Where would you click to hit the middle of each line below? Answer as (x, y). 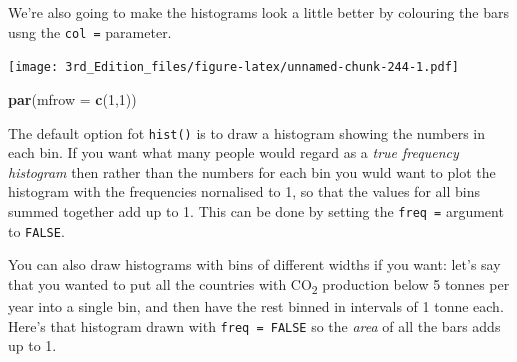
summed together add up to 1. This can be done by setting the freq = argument (256, 210)
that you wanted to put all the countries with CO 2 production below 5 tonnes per (259, 285)
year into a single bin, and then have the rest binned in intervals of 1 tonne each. (256, 305)
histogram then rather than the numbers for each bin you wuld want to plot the (252, 171)
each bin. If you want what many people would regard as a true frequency (233, 152)
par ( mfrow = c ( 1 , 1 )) (72, 98)
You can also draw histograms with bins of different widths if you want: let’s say (254, 264)
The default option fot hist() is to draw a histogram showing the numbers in (247, 132)
